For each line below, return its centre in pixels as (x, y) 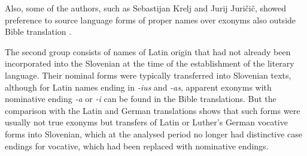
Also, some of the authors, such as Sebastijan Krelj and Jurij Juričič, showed (146, 8)
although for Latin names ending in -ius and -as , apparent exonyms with (138, 87)
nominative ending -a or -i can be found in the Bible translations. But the (141, 99)
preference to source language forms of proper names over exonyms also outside (151, 19)
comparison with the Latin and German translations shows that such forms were (153, 110)
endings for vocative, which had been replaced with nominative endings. (137, 145)
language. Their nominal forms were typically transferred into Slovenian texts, (148, 75)
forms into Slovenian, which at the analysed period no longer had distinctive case (154, 133)
